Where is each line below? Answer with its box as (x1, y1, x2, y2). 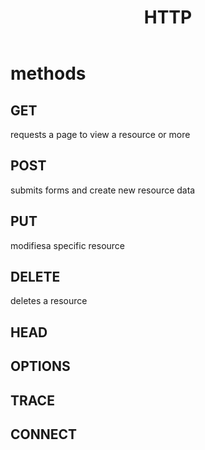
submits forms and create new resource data (10, 184, 196, 196)
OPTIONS (10, 358, 71, 375)
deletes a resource (10, 295, 88, 307)
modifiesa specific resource (10, 239, 126, 251)
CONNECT (10, 426, 78, 443)
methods (10, 62, 87, 85)
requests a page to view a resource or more (10, 129, 191, 140)
